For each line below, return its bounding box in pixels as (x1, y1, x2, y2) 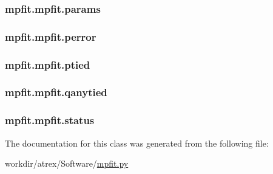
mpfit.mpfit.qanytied (5, 85, 107, 100)
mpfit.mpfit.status (5, 113, 95, 128)
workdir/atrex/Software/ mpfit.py (5, 157, 129, 170)
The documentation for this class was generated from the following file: (5, 136, 269, 149)
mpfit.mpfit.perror (5, 29, 96, 44)
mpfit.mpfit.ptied (5, 57, 90, 72)
